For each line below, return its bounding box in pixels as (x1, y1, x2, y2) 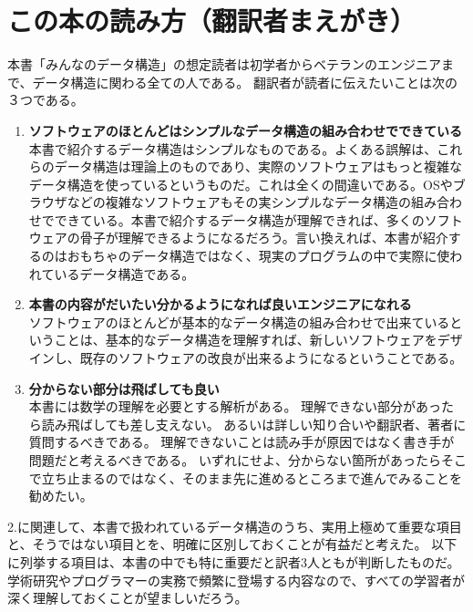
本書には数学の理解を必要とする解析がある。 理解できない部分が (28, 397, 416, 416)
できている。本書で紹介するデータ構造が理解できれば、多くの (54, 210, 425, 229)
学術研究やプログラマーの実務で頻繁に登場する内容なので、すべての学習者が (7, 570, 465, 589)
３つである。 (7, 90, 84, 109)
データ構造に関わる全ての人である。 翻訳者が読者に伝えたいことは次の (32, 72, 458, 91)
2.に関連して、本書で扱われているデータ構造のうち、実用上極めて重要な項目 (7, 516, 462, 535)
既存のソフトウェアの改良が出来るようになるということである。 (79, 348, 463, 368)
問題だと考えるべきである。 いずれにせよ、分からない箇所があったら (28, 451, 441, 469)
